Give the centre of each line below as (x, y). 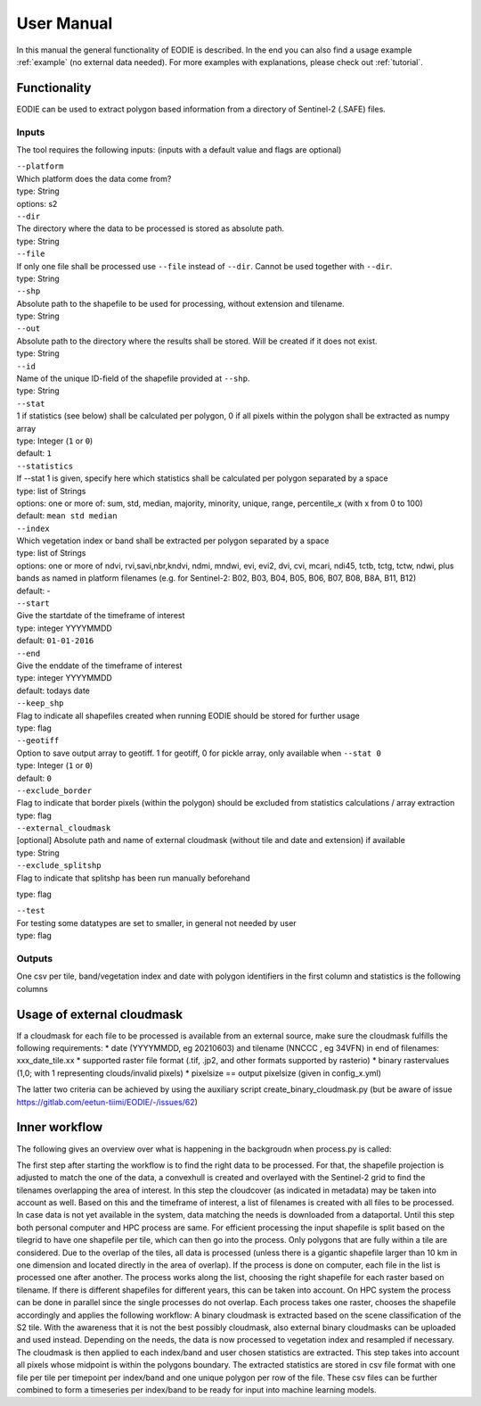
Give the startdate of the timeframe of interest (101, 616)
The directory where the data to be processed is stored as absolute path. (151, 228)
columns (32, 988)
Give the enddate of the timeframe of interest (99, 666)
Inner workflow (60, 1127)
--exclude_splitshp (59, 866)
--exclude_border (54, 790)
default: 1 (34, 453)
